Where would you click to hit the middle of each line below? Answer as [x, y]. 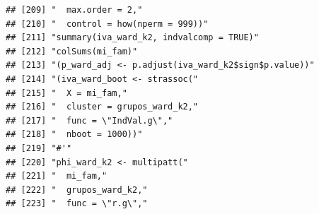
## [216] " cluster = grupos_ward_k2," [102, 107]
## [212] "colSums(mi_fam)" [72, 51]
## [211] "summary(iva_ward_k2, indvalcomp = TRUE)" [132, 38]
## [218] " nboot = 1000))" [74, 135]
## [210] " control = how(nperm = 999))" [107, 24]
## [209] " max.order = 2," [74, 10]
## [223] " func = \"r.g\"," [77, 204]
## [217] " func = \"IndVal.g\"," [89, 120]
